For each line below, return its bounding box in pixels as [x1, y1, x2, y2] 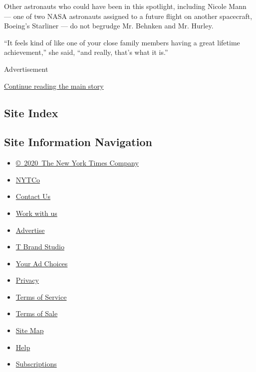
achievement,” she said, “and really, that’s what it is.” [4, 47, 168, 57]
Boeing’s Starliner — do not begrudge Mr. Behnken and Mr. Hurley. [4, 20, 214, 31]
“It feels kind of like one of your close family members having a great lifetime [4, 37, 240, 47]
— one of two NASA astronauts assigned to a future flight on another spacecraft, [4, 10, 253, 21]
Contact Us [15, 191, 51, 201]
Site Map [15, 325, 44, 336]
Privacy [15, 275, 39, 285]
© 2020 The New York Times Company [15, 158, 139, 168]
